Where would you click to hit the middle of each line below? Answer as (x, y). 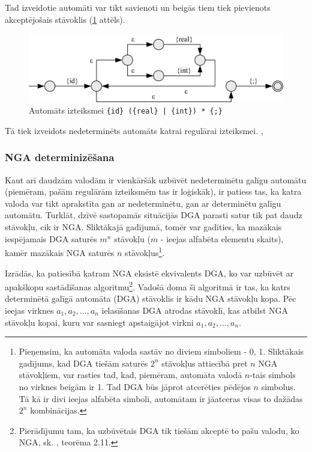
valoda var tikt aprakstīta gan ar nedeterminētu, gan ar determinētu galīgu (143, 203)
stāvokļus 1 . (145, 252)
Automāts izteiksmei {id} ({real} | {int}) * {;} (126, 110)
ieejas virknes (29, 310)
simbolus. (278, 386)
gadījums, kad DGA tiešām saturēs (83, 363)
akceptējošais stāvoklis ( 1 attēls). (65, 19)
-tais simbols (273, 375)
